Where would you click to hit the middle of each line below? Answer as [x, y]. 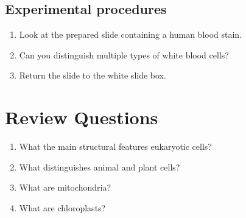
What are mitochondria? [65, 187]
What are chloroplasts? [62, 207]
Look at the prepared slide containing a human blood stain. [131, 34]
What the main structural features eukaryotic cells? [115, 146]
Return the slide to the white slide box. [93, 75]
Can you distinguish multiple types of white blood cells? [124, 54]
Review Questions [82, 117]
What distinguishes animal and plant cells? [100, 167]
